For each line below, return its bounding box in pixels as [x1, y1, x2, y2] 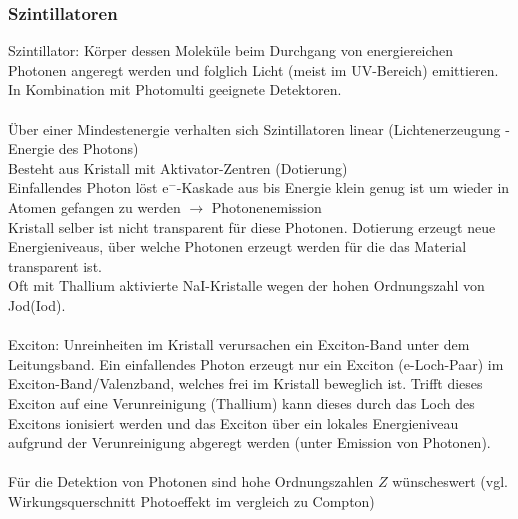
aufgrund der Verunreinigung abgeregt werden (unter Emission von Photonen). [8, 432, 491, 453]
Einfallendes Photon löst [8, 177, 158, 198]
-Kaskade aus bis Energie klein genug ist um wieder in [176, 177, 510, 198]
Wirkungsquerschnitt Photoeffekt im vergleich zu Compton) [8, 490, 375, 511]
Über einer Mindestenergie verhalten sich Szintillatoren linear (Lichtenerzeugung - [8, 118, 510, 139]
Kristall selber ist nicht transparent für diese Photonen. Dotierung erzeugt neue [8, 216, 496, 237]
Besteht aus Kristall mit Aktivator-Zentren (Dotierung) [8, 157, 348, 178]
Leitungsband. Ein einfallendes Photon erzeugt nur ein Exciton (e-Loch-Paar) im [8, 353, 504, 374]
